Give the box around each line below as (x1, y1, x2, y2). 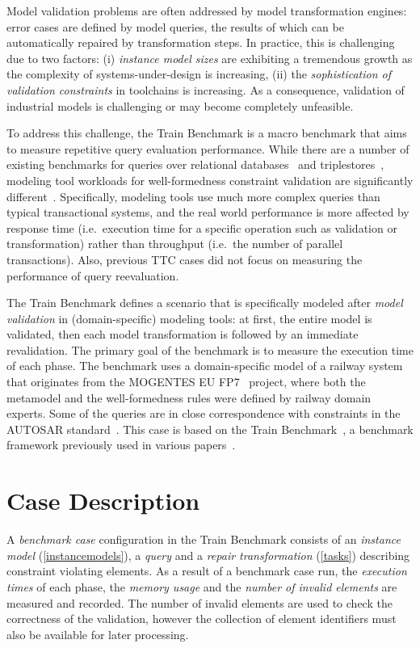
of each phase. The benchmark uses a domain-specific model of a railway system (6, 357, 403, 374)
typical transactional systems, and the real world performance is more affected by (6, 204, 409, 221)
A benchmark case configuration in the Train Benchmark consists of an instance (6, 531, 401, 548)
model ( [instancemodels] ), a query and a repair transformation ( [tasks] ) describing (6, 546, 410, 563)
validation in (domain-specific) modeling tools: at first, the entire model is (6, 309, 372, 326)
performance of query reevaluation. (6, 267, 179, 284)
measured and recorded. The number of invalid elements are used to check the (6, 594, 393, 611)
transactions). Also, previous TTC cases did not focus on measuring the (6, 250, 363, 267)
